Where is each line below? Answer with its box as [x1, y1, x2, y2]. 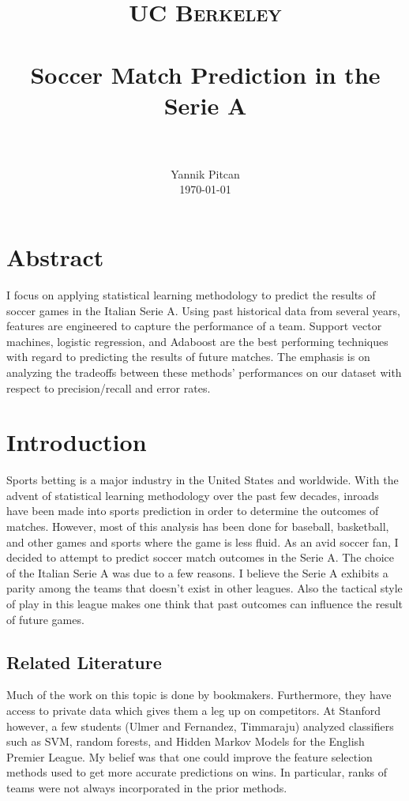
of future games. [6, 611, 84, 627]
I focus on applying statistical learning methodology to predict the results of [6, 287, 376, 303]
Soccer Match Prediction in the [30, 58, 381, 90]
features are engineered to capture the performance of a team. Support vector [6, 318, 382, 334]
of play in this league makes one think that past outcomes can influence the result [6, 596, 403, 612]
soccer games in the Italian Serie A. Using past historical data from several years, [6, 302, 400, 318]
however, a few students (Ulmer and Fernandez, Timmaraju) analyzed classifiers [6, 717, 394, 734]
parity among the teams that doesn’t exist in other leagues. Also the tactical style [6, 580, 403, 596]
